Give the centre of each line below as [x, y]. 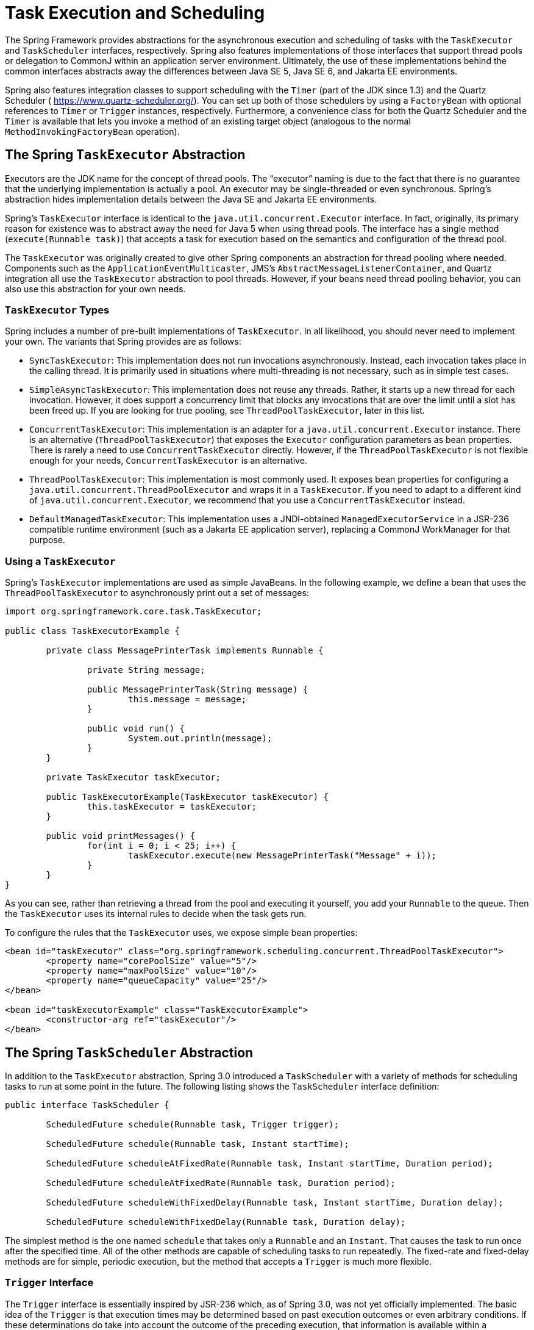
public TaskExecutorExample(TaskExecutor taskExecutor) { [187, 797]
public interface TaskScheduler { [87, 1105]
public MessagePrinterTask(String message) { [198, 690]
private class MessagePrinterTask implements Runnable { [185, 651]
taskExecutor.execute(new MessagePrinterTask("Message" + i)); [283, 856]
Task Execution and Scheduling [135, 13]
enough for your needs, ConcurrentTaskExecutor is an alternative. [168, 461]
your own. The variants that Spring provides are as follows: [123, 342]
